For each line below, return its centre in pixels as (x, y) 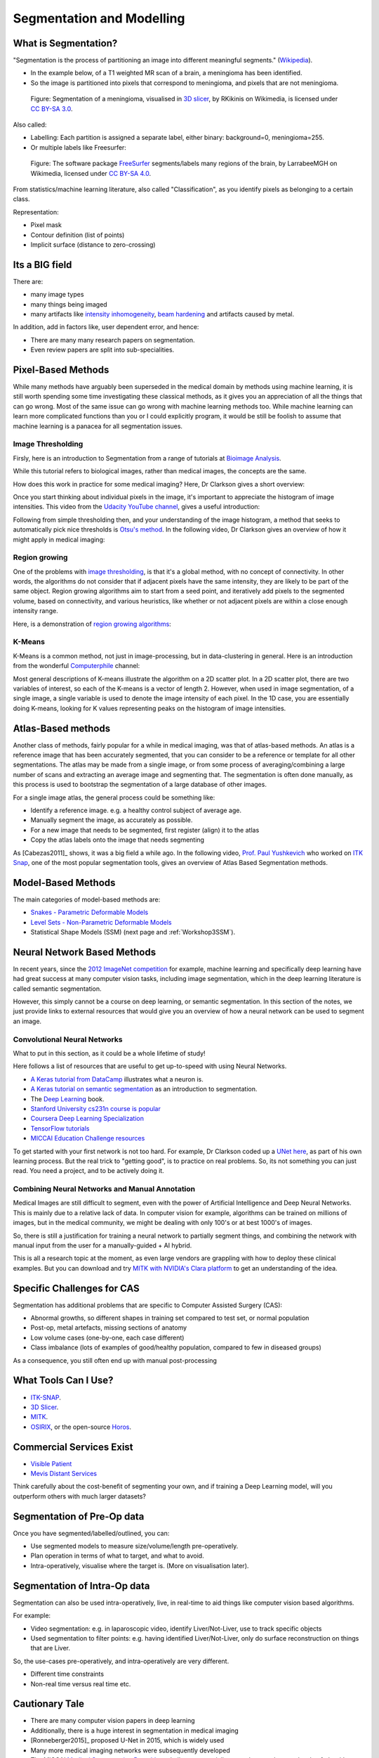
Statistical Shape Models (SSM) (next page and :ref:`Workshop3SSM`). (133, 932)
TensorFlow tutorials (60, 1128)
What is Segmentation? (65, 43)
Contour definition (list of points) (78, 235)
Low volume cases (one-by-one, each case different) (107, 1337)
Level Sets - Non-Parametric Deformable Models (101, 922)
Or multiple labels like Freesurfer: (78, 147)
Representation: (36, 212)
